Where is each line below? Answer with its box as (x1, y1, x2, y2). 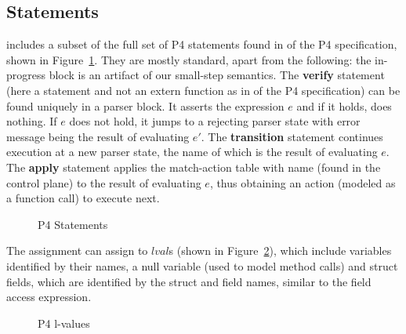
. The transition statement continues (201, 128, 383, 144)
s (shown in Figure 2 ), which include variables (169, 242, 392, 259)
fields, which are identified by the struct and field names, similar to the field (6, 273, 372, 289)
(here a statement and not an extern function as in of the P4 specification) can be (6, 82, 401, 98)
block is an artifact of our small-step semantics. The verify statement (49, 67, 385, 83)
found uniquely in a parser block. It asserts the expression (6, 97, 285, 114)
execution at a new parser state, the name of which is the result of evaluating (6, 143, 378, 160)
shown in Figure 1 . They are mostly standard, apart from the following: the (6, 51, 372, 67)
